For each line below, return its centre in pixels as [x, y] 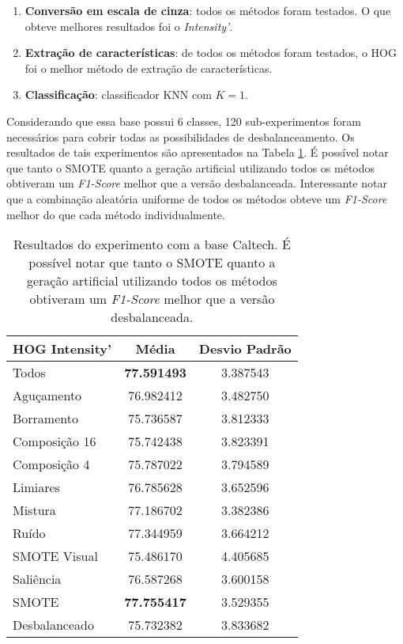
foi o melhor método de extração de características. [149, 68]
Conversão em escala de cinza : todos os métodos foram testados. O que [208, 10]
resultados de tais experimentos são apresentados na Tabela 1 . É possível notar [198, 152]
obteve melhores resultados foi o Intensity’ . [129, 26]
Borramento [45, 419]
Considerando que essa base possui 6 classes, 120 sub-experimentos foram [184, 121]
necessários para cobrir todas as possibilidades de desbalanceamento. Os [181, 136]
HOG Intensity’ [62, 349]
